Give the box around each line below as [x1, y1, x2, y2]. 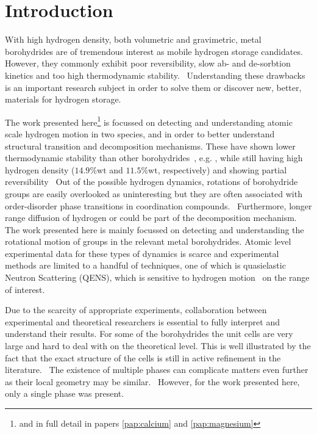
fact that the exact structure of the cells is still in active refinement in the [5, 351, 281, 364]
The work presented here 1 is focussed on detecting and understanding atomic [5, 114, 293, 128]
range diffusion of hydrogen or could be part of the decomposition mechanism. [5, 211, 297, 224]
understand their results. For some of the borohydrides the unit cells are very [5, 327, 293, 340]
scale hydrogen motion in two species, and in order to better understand [5, 127, 275, 140]
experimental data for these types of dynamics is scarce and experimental [5, 247, 279, 259]
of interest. [5, 283, 45, 295]
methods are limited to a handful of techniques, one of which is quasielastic [5, 259, 286, 272]
